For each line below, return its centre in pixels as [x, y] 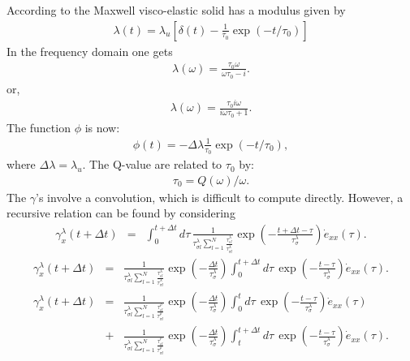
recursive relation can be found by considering [121, 213]
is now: [102, 127]
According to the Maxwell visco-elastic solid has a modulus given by [176, 10]
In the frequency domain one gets [90, 51]
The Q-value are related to [156, 164]
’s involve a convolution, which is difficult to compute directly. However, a [220, 197]
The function [39, 127]
